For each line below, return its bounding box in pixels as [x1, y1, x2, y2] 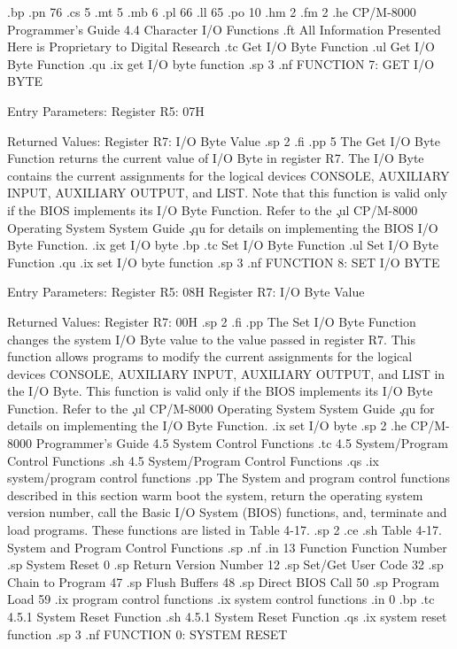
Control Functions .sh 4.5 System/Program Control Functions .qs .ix [7, 451, 379, 469]
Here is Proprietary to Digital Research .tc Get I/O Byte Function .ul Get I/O [7, 37, 435, 56]
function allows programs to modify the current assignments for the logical [7, 347, 413, 366]
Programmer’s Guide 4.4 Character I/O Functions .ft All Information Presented [7, 19, 441, 38]
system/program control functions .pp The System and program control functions [7, 468, 450, 487]
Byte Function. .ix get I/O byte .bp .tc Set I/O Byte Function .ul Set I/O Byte [7, 236, 439, 254]
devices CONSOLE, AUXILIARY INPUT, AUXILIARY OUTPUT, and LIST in [7, 364, 445, 382]
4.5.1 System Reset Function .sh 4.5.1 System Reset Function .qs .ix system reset [7, 607, 447, 625]
